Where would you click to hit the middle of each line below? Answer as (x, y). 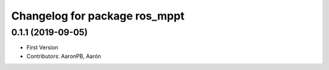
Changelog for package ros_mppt (98, 16)
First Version (42, 47)
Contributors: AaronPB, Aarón (64, 56)
